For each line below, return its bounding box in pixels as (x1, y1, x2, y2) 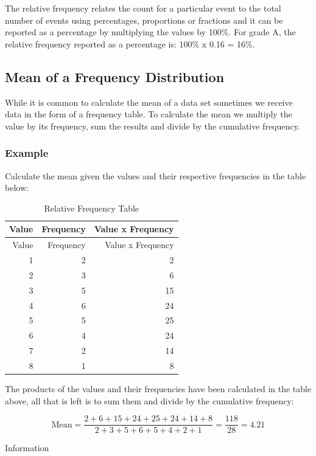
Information (5, 441, 49, 454)
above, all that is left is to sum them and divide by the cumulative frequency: (5, 394, 294, 407)
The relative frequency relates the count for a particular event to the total (5, 2, 281, 14)
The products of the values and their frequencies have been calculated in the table (5, 382, 312, 395)
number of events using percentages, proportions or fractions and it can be (5, 13, 283, 26)
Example (5, 145, 49, 161)
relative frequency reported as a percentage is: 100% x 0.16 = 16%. (5, 37, 255, 50)
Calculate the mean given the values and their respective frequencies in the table (5, 169, 306, 182)
